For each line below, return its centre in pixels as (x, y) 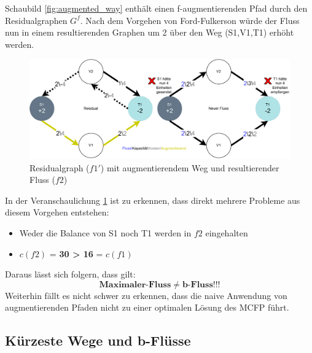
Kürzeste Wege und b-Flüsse (98, 340)
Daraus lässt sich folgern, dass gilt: (70, 274)
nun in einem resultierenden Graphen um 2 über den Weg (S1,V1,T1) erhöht (150, 32)
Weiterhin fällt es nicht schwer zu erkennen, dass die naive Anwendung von (146, 295)
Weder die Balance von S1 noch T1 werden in (105, 233)
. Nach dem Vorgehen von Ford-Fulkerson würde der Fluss (190, 20)
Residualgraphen (36, 20)
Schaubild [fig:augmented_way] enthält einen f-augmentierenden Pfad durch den (156, 8)
